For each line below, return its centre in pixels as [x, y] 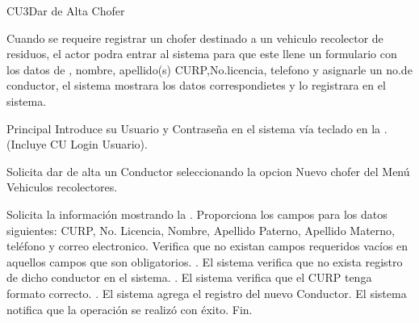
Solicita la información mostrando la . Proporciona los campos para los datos [197, 214]
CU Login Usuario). [99, 144]
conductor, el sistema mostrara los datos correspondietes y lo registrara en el [196, 85]
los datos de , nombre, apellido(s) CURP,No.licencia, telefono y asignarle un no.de [209, 69]
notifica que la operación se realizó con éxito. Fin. [130, 309]
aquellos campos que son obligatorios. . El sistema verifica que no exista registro [205, 261]
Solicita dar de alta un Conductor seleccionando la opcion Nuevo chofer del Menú [208, 171]
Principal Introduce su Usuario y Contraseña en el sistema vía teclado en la [194, 128]
